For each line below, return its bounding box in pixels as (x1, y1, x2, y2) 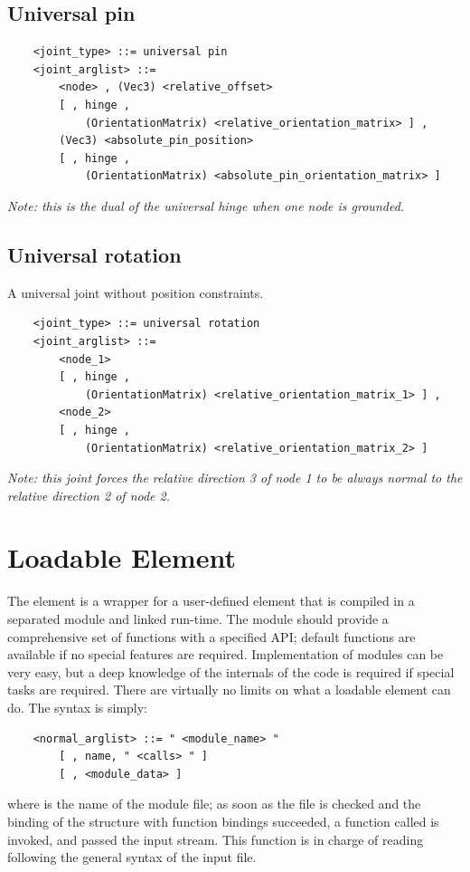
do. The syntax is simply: (7, 697, 148, 716)
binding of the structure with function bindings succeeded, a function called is (7, 811, 439, 830)
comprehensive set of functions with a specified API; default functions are (7, 627, 416, 646)
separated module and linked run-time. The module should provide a (7, 609, 389, 628)
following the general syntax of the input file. (7, 848, 257, 867)
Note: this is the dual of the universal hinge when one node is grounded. (7, 196, 405, 215)
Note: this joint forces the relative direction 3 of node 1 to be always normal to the (7, 468, 463, 487)
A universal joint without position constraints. (7, 283, 264, 302)
